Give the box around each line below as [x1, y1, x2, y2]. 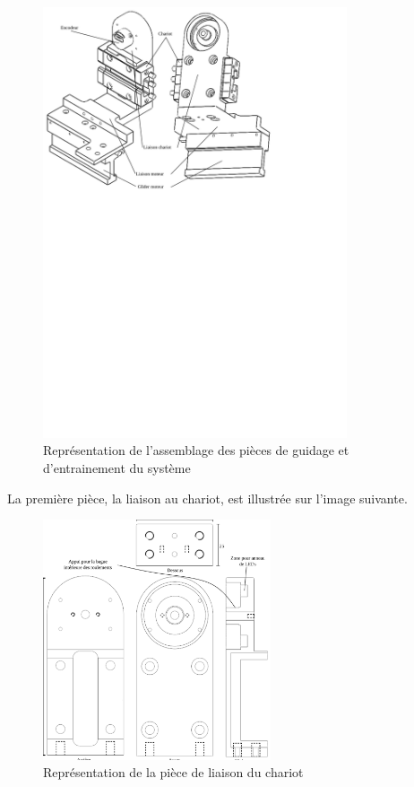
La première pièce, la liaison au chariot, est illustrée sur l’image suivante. [7, 488, 408, 507]
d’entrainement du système [43, 458, 191, 477]
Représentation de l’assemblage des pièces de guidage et [43, 441, 349, 459]
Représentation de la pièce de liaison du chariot [43, 763, 304, 782]
